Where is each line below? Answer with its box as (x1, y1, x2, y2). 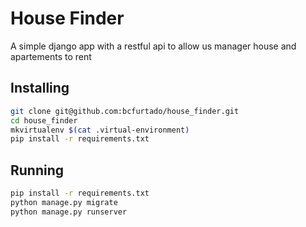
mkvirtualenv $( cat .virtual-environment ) (10, 125, 190, 135)
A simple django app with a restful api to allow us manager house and (10, 40, 297, 52)
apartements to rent (10, 50, 92, 62)
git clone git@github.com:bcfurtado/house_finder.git (10, 106, 240, 116)
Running (10, 162, 65, 179)
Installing (10, 80, 70, 97)
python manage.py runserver (10, 207, 128, 217)
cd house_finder (10, 115, 78, 126)
